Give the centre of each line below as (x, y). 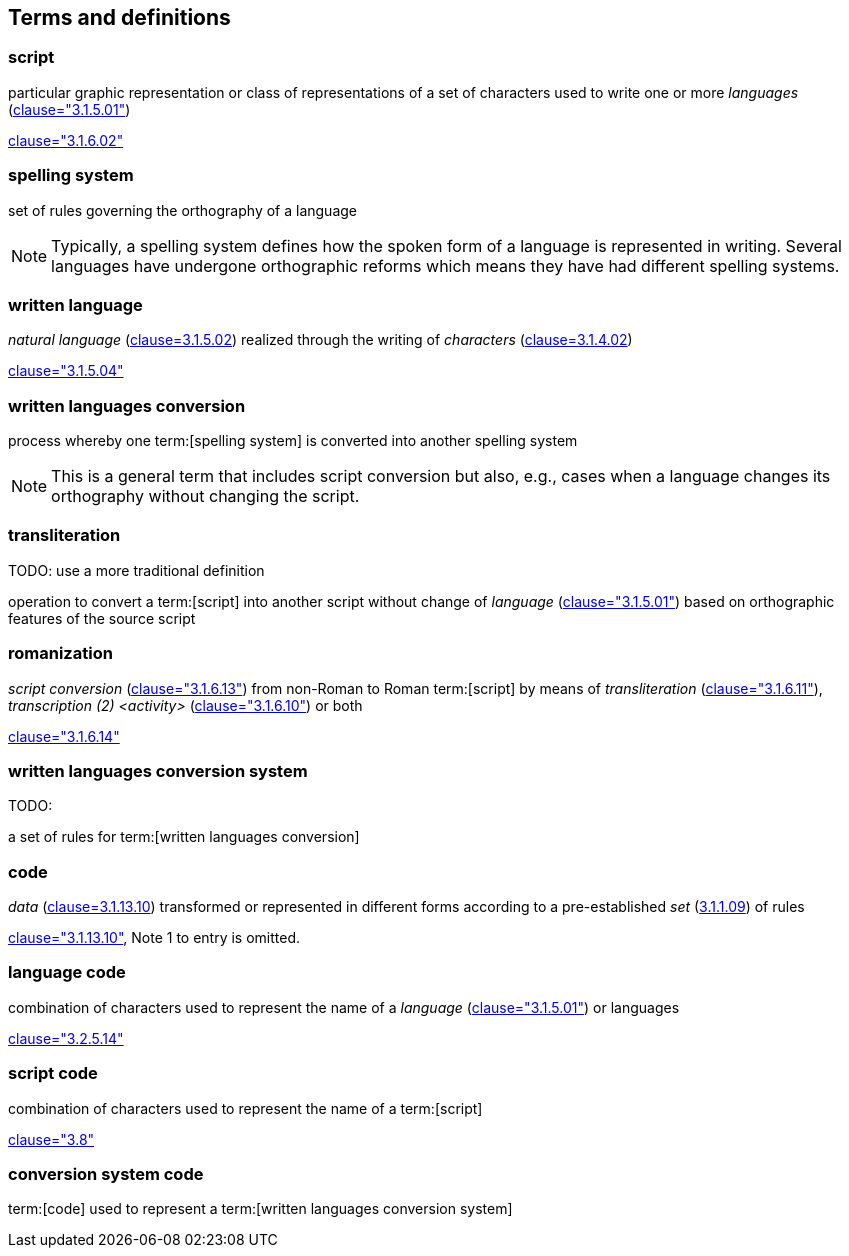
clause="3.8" (51, 1139)
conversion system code (106, 1173)
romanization (60, 653)
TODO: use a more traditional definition (136, 570)
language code (67, 972)
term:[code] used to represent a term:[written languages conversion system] (260, 1209)
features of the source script (102, 618)
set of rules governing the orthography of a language (182, 210)
